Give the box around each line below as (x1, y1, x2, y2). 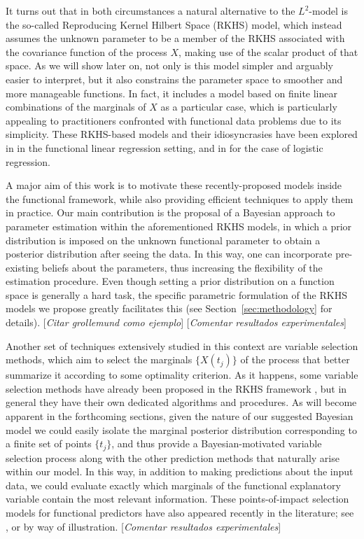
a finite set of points (6, 436, 92, 451)
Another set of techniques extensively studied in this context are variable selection (6, 338, 358, 353)
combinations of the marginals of (6, 99, 146, 114)
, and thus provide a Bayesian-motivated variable (111, 436, 322, 451)
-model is (309, 3, 348, 17)
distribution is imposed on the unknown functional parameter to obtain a (6, 232, 321, 247)
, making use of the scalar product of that (178, 44, 358, 59)
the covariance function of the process (6, 44, 167, 59)
